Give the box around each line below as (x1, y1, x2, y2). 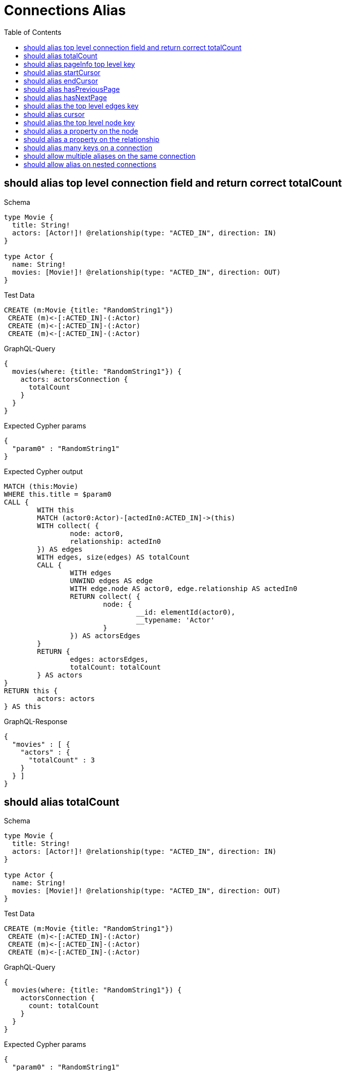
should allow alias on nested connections (24, 160, 156, 169)
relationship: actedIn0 (70, 537, 161, 545)
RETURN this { (4, 686, 58, 695)
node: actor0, (70, 529, 124, 537)
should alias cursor (24, 110, 85, 118)
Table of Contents (4, 28, 62, 36)
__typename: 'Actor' (136, 616, 215, 624)
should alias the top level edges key (24, 101, 139, 110)
